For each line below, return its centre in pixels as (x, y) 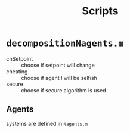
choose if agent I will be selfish (59, 78)
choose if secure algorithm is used (64, 90)
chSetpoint (20, 58)
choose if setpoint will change (58, 65)
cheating (17, 71)
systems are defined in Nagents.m (47, 123)
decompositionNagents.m (65, 43)
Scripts (100, 11)
